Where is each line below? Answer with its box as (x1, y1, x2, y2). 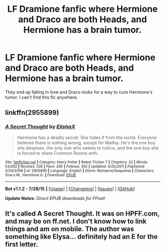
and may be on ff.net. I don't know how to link (5, 217, 147, 225)
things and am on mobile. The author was (5, 225, 134, 233)
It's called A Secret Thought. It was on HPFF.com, (5, 210, 160, 218)
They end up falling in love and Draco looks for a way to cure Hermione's (5, 89, 153, 95)
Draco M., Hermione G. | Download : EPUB (5, 172, 76, 177)
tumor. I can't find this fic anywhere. (5, 94, 78, 100)
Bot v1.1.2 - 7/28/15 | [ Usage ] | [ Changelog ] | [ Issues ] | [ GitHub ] (5, 186, 135, 192)
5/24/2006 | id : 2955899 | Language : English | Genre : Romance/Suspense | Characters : (5, 168, 155, 173)
